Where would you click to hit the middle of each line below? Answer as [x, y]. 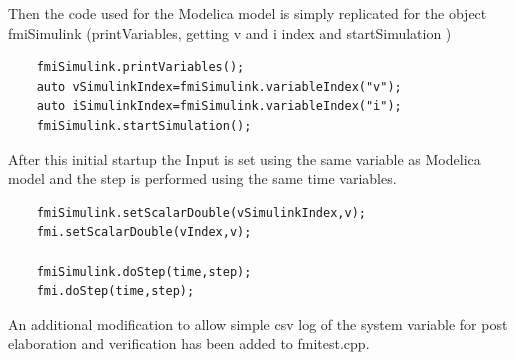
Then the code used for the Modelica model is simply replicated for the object [247, 13]
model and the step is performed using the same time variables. [202, 178]
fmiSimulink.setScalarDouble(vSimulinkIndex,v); [201, 212]
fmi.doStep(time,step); [115, 291]
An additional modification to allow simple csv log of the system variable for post [258, 323]
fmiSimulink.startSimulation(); [144, 125]
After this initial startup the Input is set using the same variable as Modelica [244, 158]
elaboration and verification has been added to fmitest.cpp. [189, 343]
